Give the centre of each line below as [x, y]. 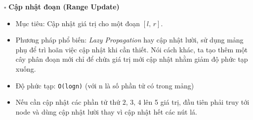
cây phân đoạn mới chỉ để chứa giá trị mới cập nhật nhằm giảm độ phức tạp [132, 59]
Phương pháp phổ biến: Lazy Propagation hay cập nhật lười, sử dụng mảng [129, 40]
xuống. [26, 68]
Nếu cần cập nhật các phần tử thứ [68, 102]
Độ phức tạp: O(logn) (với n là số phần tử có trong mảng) [105, 85]
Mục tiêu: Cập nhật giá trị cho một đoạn [78, 23]
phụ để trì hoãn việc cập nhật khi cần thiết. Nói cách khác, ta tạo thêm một [131, 49]
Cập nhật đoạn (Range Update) [64, 6]
